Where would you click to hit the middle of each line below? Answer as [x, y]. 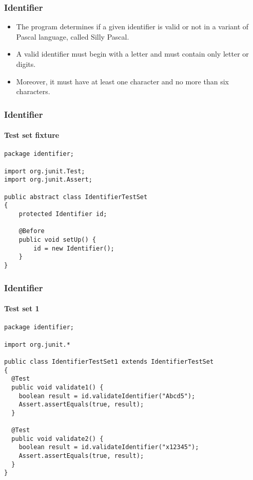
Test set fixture [32, 135]
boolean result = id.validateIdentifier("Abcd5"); [107, 396]
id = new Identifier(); [74, 248]
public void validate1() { [57, 387]
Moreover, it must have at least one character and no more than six [122, 81]
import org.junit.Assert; [48, 180]
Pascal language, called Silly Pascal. [73, 36]
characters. [33, 91]
